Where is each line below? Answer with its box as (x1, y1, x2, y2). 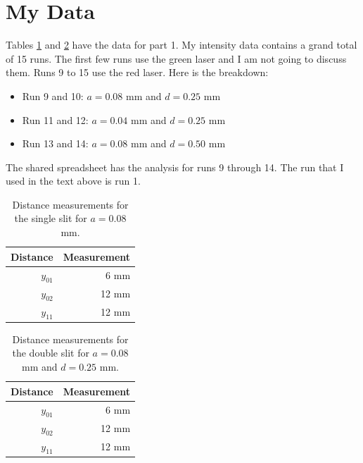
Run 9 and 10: (22, 88, 84, 103)
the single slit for (14, 211, 87, 226)
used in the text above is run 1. (6, 173, 141, 188)
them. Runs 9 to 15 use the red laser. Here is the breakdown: (6, 65, 269, 80)
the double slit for (12, 345, 89, 360)
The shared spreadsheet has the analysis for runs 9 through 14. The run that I (6, 159, 344, 174)
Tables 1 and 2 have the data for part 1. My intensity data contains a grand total (6, 37, 357, 52)
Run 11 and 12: (22, 112, 89, 127)
